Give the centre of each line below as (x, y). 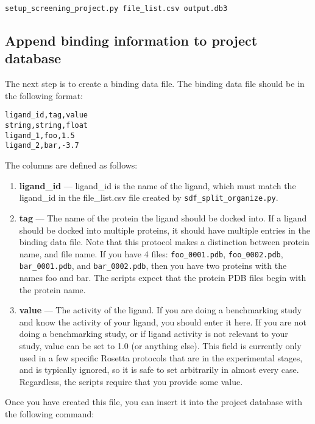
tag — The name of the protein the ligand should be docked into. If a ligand (163, 217)
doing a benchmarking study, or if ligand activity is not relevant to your (154, 334)
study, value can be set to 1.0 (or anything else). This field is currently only (160, 345)
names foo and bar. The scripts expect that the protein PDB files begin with (163, 277)
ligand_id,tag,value (47, 115)
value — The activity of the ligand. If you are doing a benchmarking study (161, 310)
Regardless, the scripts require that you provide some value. (131, 381)
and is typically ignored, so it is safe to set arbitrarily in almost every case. (159, 370)
